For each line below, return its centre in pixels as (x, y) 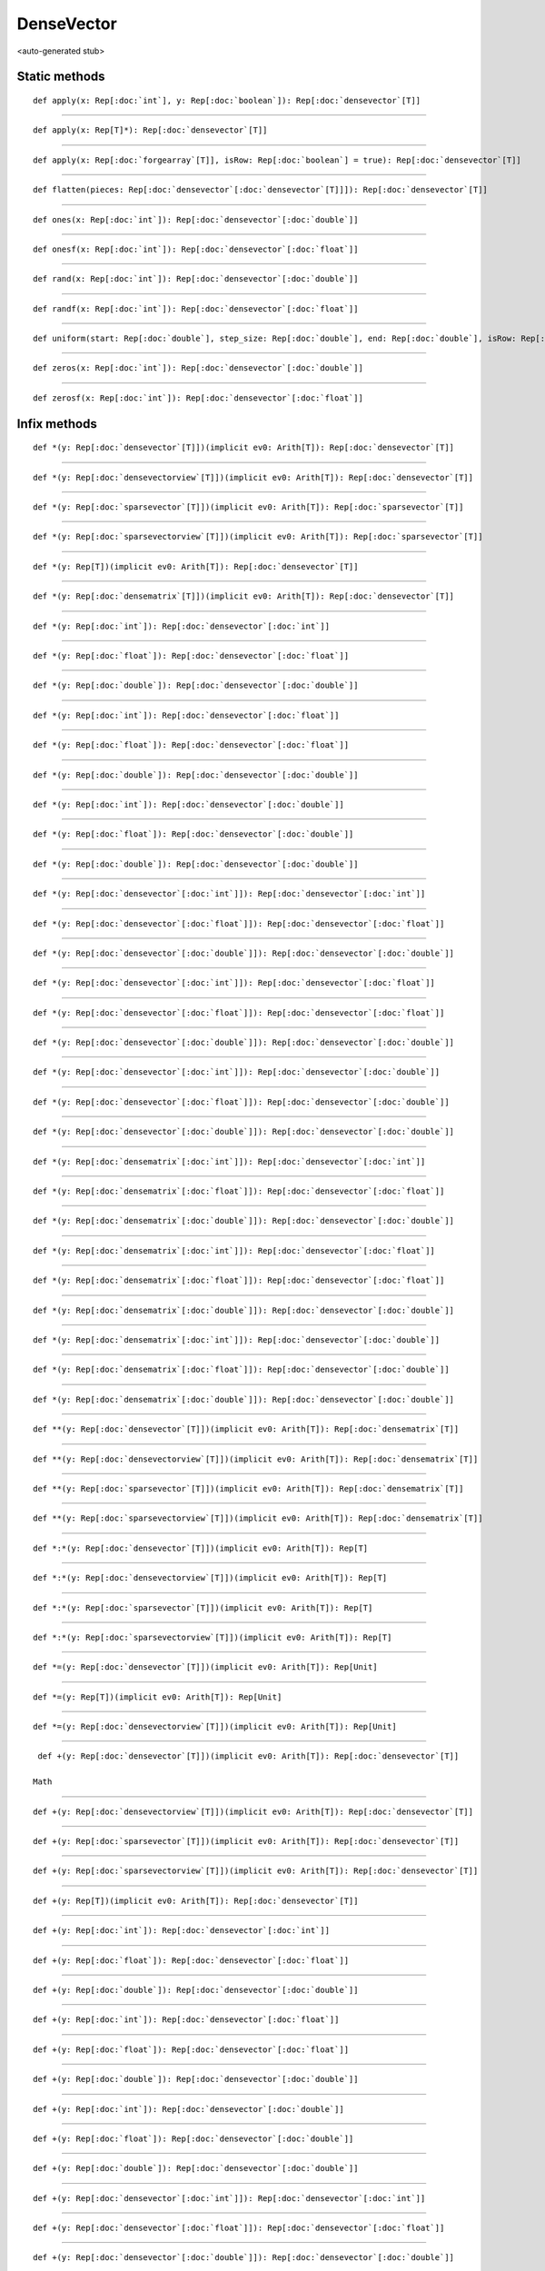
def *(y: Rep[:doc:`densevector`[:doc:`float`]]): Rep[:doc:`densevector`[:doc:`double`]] (241, 1102)
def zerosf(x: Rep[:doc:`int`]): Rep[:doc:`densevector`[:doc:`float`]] (198, 398)
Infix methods (57, 424)
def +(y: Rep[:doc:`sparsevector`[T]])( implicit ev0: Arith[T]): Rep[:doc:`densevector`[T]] (246, 1841)
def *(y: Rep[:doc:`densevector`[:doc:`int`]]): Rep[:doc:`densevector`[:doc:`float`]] (234, 983)
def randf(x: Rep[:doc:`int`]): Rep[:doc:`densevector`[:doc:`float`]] (196, 308)
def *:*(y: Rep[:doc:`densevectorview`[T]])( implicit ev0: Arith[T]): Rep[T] (210, 1578)
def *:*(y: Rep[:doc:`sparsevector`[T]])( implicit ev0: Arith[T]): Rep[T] (203, 1607)
